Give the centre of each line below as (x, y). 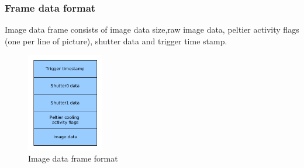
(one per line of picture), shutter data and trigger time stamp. (116, 41)
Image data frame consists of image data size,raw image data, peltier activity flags (152, 29)
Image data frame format (73, 158)
